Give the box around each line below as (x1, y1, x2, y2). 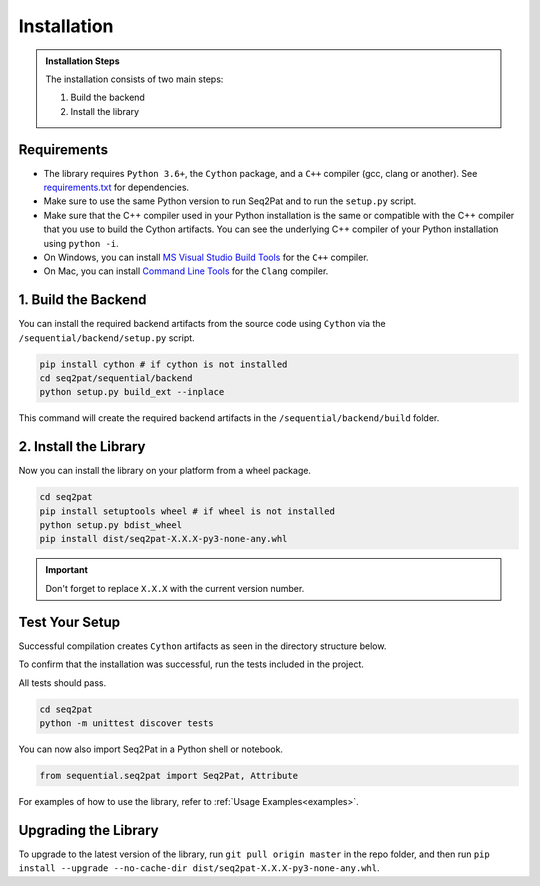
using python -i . (43, 237, 119, 249)
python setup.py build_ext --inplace (39, 386, 225, 398)
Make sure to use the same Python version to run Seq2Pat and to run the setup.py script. (43, 195, 417, 207)
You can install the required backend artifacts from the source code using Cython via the (18, 318, 386, 330)
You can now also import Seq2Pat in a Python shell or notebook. (18, 743, 284, 755)
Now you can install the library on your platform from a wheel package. (18, 465, 312, 477)
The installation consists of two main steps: (45, 73, 224, 85)
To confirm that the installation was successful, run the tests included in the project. (18, 658, 365, 670)
